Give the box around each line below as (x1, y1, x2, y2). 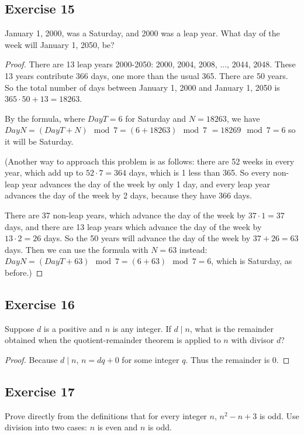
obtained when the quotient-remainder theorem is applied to (5, 334, 221, 346)
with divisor (231, 334, 274, 346)
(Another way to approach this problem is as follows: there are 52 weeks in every (5, 155, 295, 167)
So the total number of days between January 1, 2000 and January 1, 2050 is (5, 81, 280, 93)
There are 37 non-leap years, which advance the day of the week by (5, 208, 246, 221)
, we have (226, 112, 260, 124)
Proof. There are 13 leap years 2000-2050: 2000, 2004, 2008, (5, 58, 217, 70)
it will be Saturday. (5, 135, 74, 147)
